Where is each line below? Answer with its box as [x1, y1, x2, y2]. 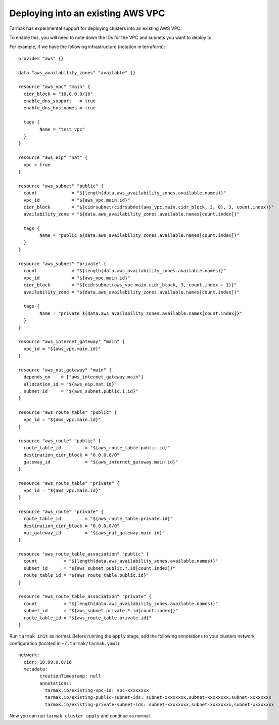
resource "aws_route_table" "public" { [18, 410, 117, 415]
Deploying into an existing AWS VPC [9, 8, 165, 19]
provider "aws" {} [18, 56, 64, 61]
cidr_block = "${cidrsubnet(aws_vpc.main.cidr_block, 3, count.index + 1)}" [23, 282, 237, 288]
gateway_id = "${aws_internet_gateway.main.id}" [23, 459, 178, 465]
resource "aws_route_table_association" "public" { [18, 551, 149, 557]
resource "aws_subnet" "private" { [18, 261, 107, 267]
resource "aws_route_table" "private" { [18, 481, 120, 486]
